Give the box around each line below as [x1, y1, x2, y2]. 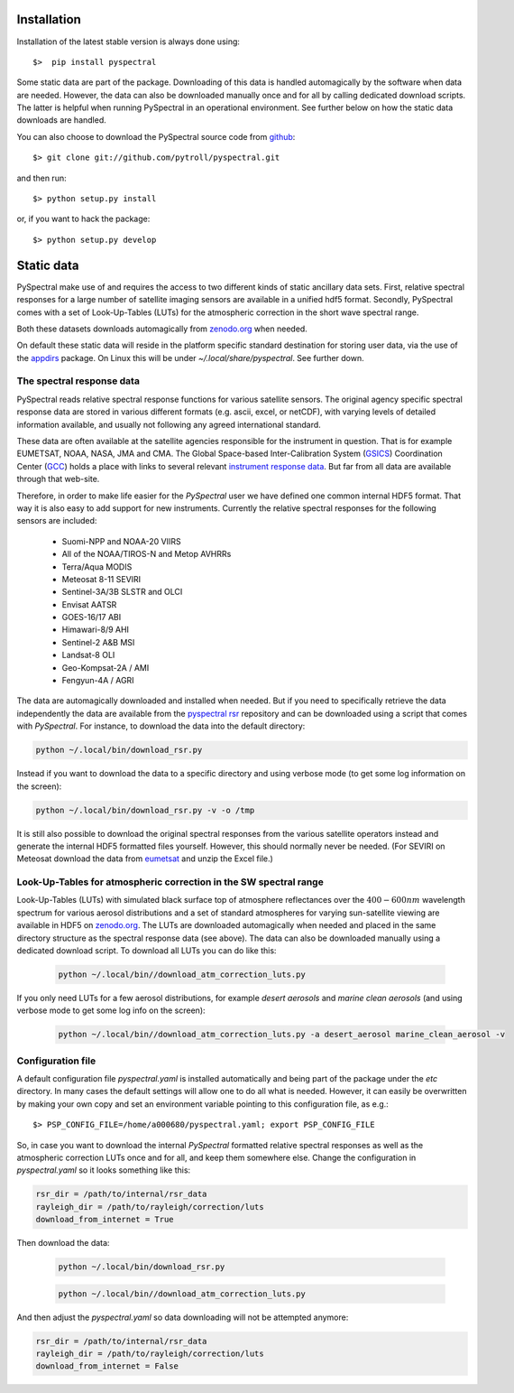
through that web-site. [16, 474, 100, 485]
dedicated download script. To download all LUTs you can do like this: [16, 945, 277, 956]
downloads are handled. [16, 115, 107, 125]
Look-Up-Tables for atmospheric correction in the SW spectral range [16, 876, 324, 888]
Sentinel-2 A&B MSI [61, 636, 135, 647]
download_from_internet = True [35, 1214, 175, 1225]
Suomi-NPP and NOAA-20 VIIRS [61, 535, 182, 546]
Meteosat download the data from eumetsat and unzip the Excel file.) [16, 853, 274, 864]
